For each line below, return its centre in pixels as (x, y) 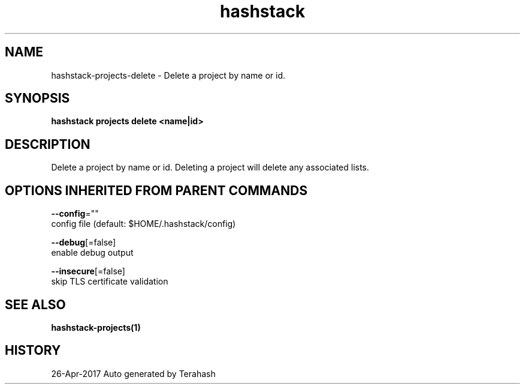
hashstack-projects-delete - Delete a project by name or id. (168, 75)
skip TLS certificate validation (110, 282)
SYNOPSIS (37, 98)
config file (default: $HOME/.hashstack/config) (144, 224)
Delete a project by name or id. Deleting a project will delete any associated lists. (210, 167)
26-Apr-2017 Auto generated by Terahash (133, 373)
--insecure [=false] (88, 271)
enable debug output (92, 253)
